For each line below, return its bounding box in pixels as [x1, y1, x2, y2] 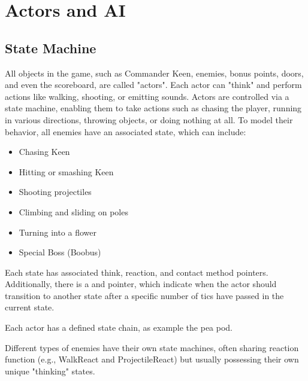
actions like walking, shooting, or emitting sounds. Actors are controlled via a [5, 90, 289, 102]
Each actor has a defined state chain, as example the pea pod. [5, 321, 233, 334]
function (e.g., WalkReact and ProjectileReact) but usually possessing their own [5, 353, 299, 365]
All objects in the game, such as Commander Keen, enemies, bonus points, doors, [5, 66, 304, 79]
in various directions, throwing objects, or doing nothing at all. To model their [5, 113, 293, 126]
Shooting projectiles [19, 185, 92, 198]
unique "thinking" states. [5, 364, 95, 377]
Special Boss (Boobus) [19, 246, 101, 258]
